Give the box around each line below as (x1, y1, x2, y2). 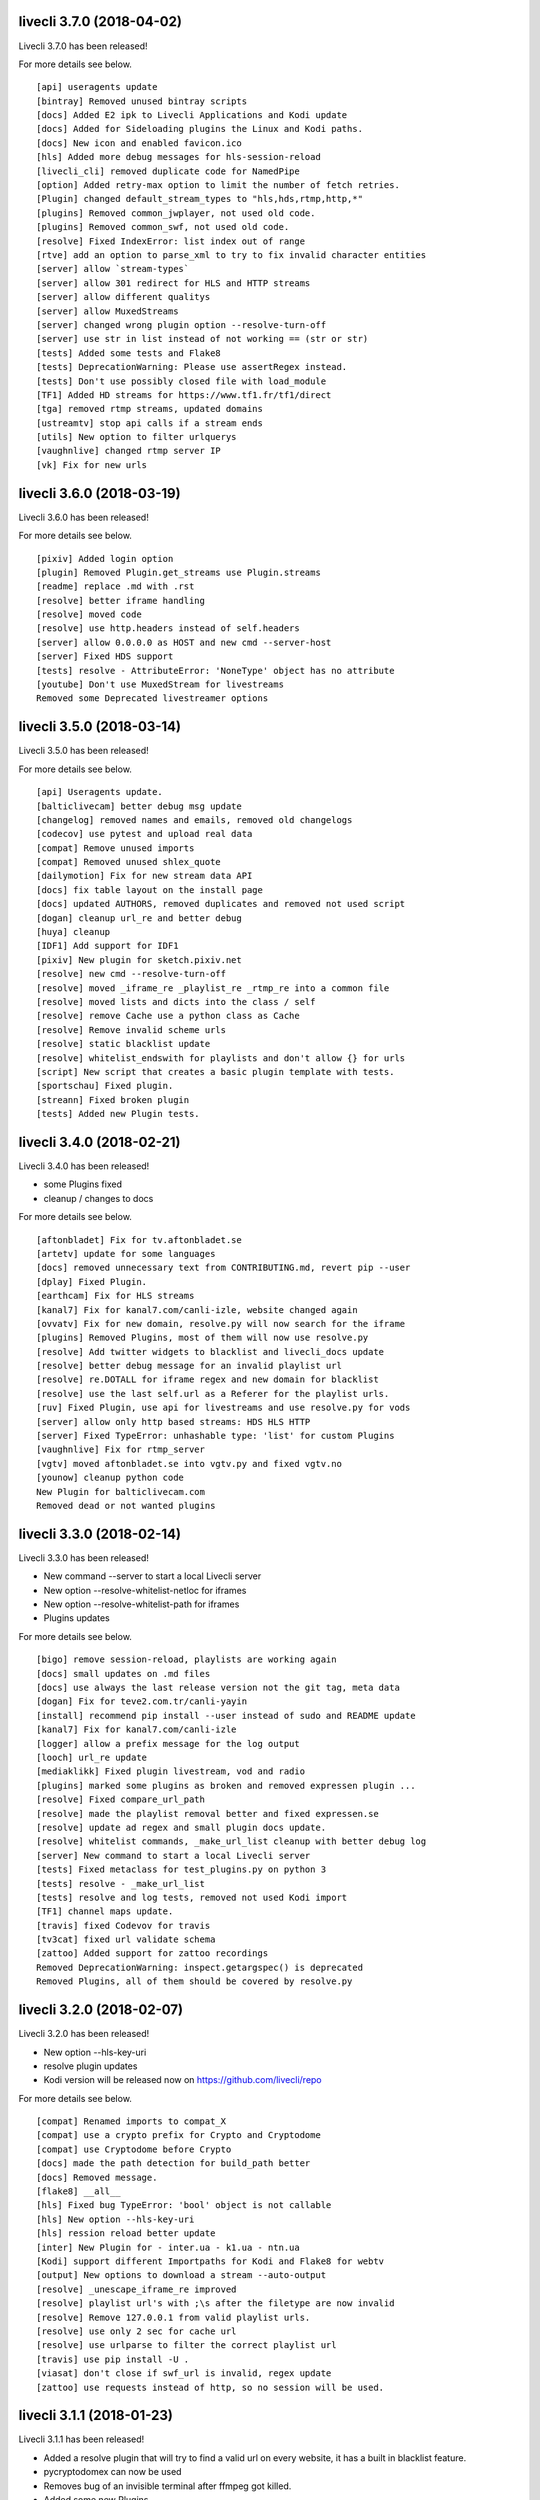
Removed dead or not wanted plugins (36, 1500, 216, 1511)
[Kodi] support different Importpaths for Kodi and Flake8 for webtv (36, 2256, 385, 2267)
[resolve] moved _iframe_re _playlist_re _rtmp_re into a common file (36, 982, 390, 994)
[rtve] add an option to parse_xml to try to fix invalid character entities (36, 249, 427, 260)
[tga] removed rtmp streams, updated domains (36, 403, 264, 415)
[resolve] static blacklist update (36, 1038, 211, 1050)
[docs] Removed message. (36, 2171, 158, 2183)
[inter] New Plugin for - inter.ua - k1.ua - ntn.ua (36, 2241, 300, 2253)
